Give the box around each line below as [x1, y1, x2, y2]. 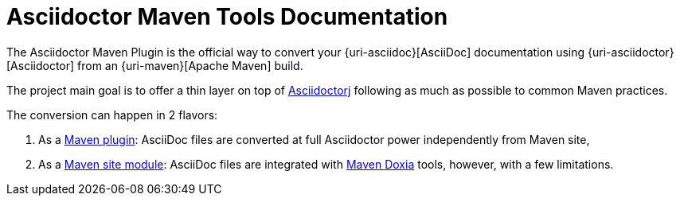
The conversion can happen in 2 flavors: [6, 107, 218, 122]
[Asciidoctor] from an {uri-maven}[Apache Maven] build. [6, 58, 303, 72]
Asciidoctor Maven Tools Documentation [6, 3, 448, 30]
